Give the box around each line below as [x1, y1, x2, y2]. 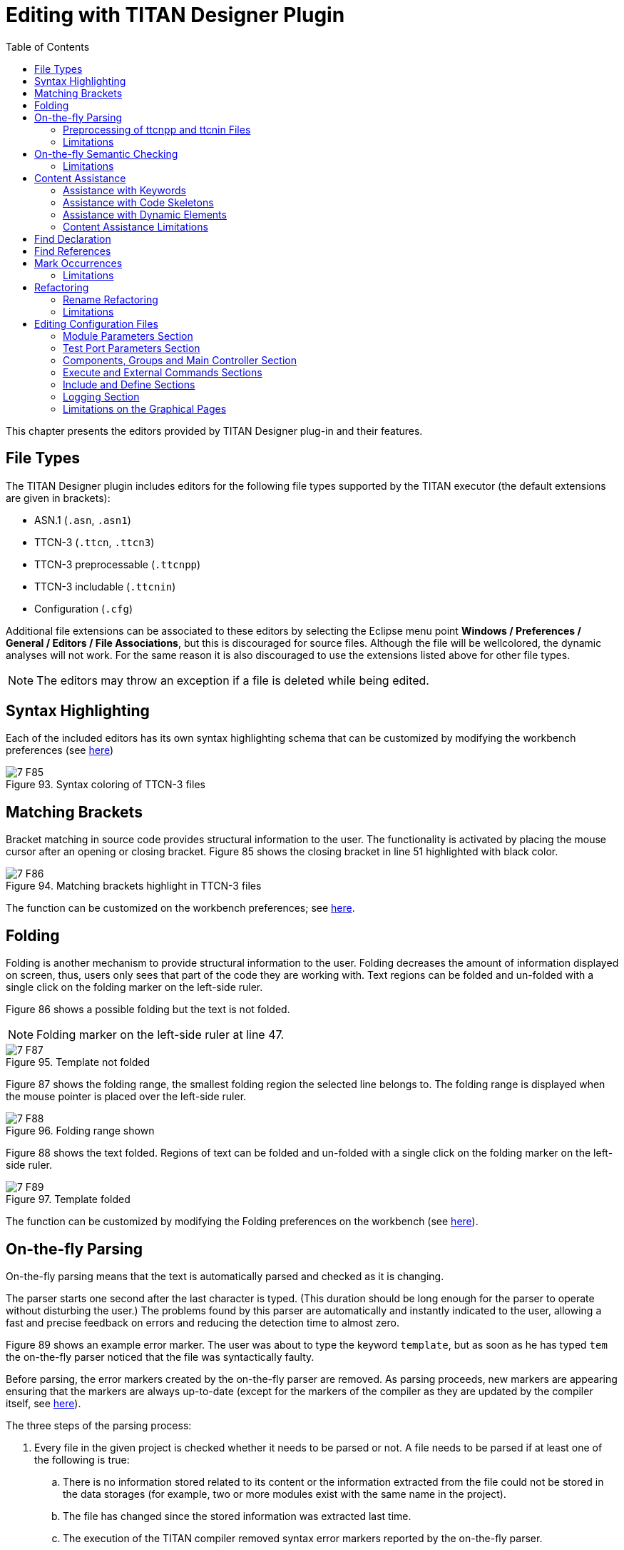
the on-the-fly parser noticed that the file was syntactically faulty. [6, 1350, 314, 1363]
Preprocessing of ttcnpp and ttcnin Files [63, 123, 251, 136]
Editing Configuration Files [34, 317, 158, 330]
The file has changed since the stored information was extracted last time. [63, 1509, 411, 1522]
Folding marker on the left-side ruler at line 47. [36, 1027, 285, 1042]
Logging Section [63, 390, 140, 403]
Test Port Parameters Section [63, 341, 200, 354]
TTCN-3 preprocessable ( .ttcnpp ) [34, 558, 201, 570]
